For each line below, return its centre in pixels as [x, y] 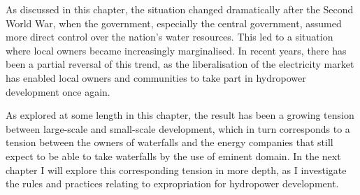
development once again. [58, 91]
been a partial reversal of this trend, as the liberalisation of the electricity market [180, 64]
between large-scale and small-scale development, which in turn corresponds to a [178, 128]
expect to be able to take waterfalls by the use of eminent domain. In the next [173, 156]
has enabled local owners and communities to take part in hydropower [156, 77]
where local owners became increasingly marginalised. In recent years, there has [176, 50]
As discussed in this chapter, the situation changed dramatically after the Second [180, 9]
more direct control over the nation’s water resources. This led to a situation [170, 37]
